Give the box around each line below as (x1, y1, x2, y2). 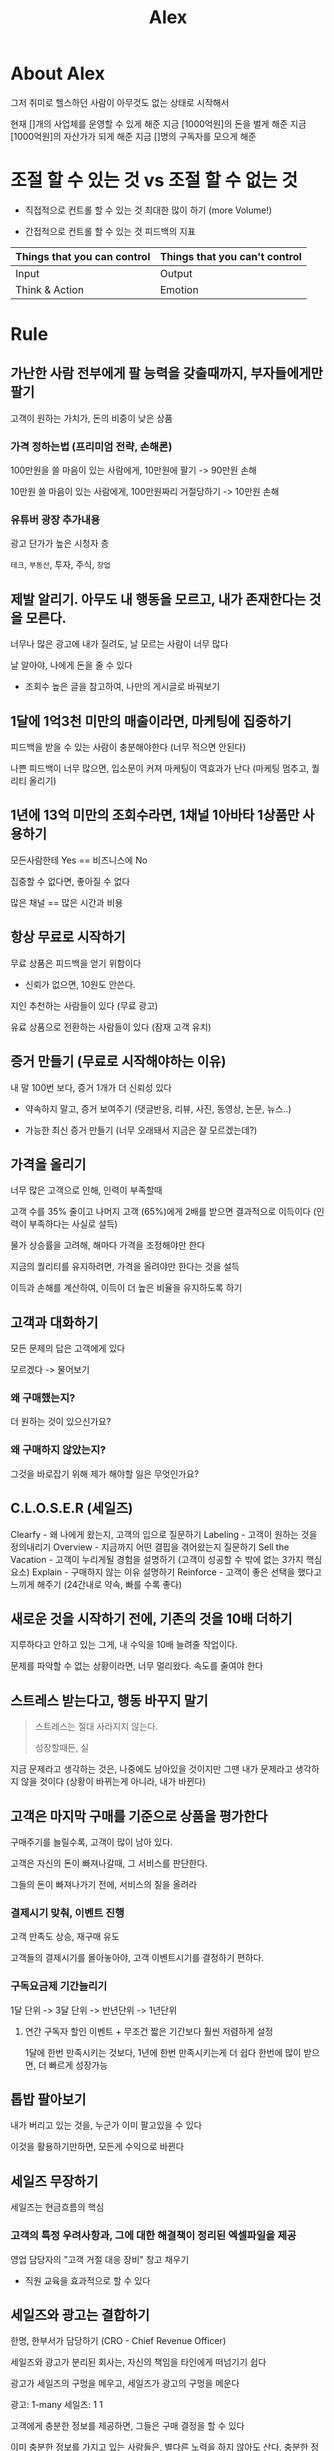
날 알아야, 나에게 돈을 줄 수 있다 (10, 659, 133, 671)
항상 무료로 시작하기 (10, 929, 126, 946)
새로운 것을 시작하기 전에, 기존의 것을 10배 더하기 (10, 1610, 293, 1627)
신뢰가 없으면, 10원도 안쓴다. (24, 978, 136, 990)
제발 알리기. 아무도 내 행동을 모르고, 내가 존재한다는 (10, 591, 307, 608)
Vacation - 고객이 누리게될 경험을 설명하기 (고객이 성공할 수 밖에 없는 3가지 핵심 (10, 1553, 323, 1565)
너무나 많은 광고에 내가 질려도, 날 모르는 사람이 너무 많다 (10, 638, 229, 650)
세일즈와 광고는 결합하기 (10, 2306, 150, 2323)
